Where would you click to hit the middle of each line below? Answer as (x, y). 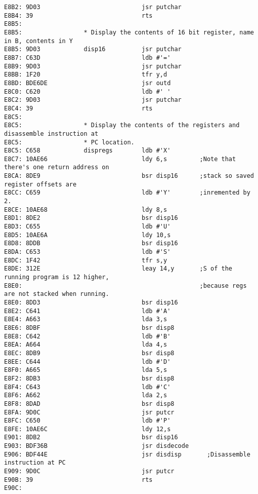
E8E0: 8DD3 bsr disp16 (91, 302)
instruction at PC (35, 463)
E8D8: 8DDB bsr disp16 (91, 243)
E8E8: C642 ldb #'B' (88, 336)
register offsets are (40, 184)
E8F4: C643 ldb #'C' (88, 387)
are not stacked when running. (57, 294)
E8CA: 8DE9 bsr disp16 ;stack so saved (129, 176)
